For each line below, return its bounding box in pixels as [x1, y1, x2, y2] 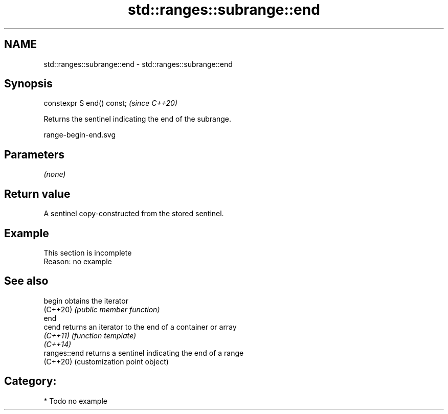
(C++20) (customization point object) [43, 357, 169, 366]
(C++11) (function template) [43, 331, 137, 340]
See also [4, 274, 49, 288]
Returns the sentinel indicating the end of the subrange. [43, 114, 232, 124]
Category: [4, 375, 57, 388]
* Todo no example [43, 396, 107, 405]
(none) [43, 170, 66, 179]
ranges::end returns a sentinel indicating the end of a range [43, 348, 244, 357]
